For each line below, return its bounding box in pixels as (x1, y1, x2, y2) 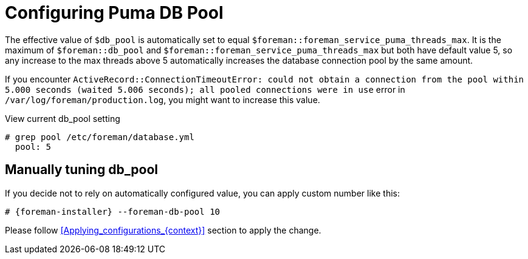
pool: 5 (15, 141, 51, 152)
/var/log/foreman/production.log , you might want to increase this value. (5, 94, 320, 105)
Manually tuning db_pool (5, 162, 159, 178)
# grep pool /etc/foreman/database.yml (5, 132, 194, 142)
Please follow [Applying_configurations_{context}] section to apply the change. (5, 224, 321, 235)
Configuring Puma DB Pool (5, 2, 224, 23)
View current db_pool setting (5, 113, 120, 124)
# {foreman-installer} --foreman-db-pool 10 (5, 206, 221, 217)
